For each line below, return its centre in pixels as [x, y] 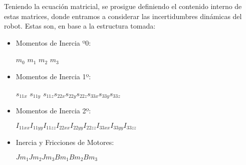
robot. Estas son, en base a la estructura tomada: [80, 26]
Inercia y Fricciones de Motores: [65, 142]
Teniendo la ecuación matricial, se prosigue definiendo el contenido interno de [123, 6]
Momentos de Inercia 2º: [53, 111]
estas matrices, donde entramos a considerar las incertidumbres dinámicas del [123, 16]
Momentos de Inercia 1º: [53, 76]
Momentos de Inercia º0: [53, 42]
